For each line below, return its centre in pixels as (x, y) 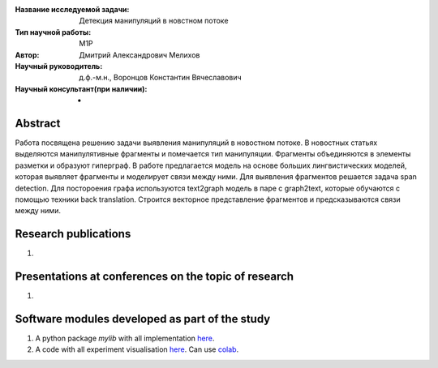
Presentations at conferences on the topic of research (155, 277)
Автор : (27, 55)
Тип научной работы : (53, 32)
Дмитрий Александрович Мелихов (140, 55)
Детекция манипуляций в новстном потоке (154, 21)
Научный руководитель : (59, 66)
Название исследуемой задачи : (72, 9)
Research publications (73, 234)
